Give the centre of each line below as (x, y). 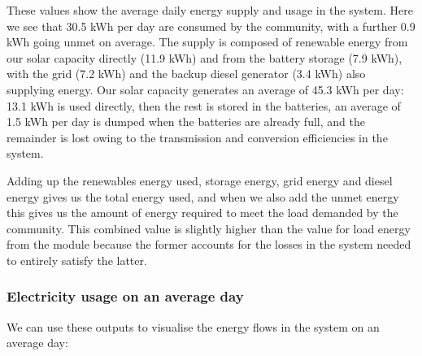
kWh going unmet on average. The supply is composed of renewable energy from (207, 42)
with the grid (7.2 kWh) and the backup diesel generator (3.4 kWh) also (186, 74)
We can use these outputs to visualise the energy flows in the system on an (193, 326)
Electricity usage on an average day (125, 296)
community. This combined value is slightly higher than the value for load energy (209, 228)
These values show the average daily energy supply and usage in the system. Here (210, 10)
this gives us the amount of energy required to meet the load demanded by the (202, 213)
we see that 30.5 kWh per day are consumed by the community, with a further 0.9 (211, 26)
